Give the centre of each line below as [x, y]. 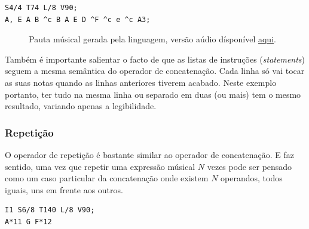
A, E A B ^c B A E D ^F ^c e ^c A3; [78, 19]
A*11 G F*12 [28, 222]
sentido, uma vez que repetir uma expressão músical [100, 166]
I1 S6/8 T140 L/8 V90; [50, 210]
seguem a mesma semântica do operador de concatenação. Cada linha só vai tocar [155, 71]
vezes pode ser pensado [250, 166]
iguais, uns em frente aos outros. [64, 189]
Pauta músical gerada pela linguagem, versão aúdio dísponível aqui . [152, 39]
